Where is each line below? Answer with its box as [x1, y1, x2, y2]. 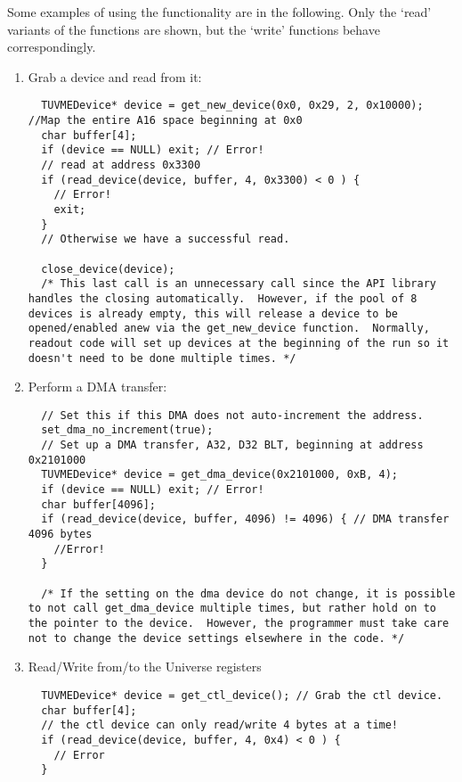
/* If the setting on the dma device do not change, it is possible [41, 587, 456, 600]
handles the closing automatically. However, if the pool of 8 [28, 292, 417, 305]
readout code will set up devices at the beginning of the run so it [28, 336, 450, 350]
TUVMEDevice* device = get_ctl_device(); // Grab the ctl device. [41, 688, 443, 702]
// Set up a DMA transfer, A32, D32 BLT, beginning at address [41, 439, 424, 452]
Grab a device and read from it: [28, 67, 202, 86]
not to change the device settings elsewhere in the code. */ [28, 631, 405, 645]
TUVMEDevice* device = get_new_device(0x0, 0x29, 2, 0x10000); [41, 99, 424, 112]
